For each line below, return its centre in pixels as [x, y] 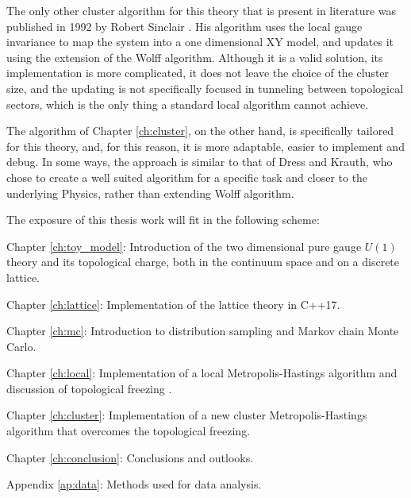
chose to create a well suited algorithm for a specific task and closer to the [187, 177]
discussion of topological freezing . [89, 388]
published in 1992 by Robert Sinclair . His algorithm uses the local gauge [184, 26]
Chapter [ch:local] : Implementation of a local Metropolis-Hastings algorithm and [202, 373]
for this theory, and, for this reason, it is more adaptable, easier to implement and [205, 146]
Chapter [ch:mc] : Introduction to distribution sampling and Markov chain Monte [203, 331]
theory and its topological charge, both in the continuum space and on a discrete [203, 262]
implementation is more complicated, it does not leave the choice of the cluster [198, 73]
